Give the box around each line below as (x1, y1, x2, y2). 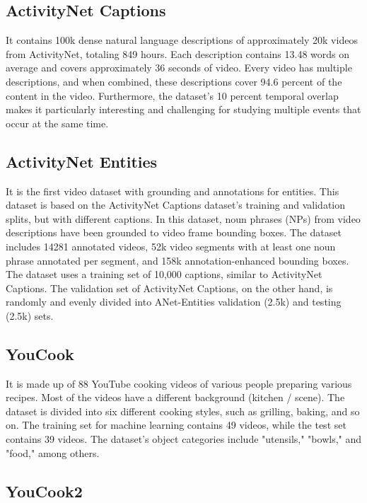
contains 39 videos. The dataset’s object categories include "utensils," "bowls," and (6, 432, 362, 446)
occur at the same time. (6, 115, 109, 130)
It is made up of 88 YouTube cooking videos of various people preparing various (6, 376, 352, 391)
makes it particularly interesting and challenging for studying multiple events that (6, 102, 361, 117)
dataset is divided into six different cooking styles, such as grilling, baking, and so (6, 403, 360, 418)
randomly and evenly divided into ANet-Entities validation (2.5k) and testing (6, 294, 342, 309)
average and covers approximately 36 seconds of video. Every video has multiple (6, 60, 352, 75)
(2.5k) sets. (6, 308, 54, 323)
